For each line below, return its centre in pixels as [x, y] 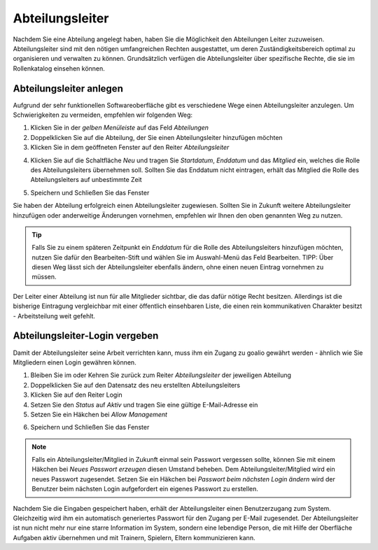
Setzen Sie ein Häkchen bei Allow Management [99, 414]
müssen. [44, 277]
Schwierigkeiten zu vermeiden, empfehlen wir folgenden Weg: [103, 115]
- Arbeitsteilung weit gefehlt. [54, 316]
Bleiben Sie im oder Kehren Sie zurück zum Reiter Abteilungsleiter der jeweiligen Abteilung [161, 375]
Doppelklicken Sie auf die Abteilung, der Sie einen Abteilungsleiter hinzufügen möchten [156, 137]
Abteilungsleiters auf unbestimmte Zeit [86, 180]
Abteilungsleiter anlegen [68, 89]
